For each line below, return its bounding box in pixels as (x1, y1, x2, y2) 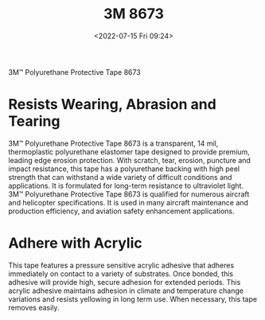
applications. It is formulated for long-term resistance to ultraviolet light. (8, 181, 244, 190)
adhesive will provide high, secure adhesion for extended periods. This (8, 277, 241, 287)
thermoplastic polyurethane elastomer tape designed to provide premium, (8, 146, 251, 156)
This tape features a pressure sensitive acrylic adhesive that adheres (8, 260, 235, 270)
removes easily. (8, 302, 60, 312)
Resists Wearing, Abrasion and (8, 96, 216, 114)
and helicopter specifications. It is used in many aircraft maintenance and (8, 197, 249, 207)
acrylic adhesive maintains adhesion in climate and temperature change (8, 286, 244, 295)
